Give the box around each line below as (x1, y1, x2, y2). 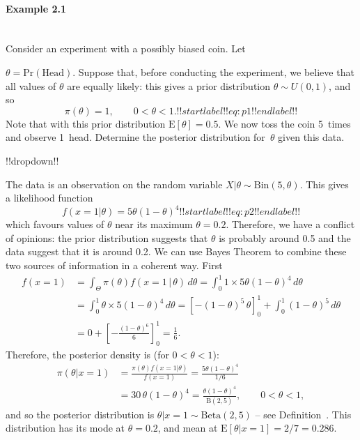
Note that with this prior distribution (6, 116, 166, 130)
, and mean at (157, 420, 218, 435)
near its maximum (115, 217, 193, 232)
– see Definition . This (255, 407, 352, 421)
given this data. (278, 130, 345, 144)
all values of (6, 78, 56, 93)
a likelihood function (6, 190, 93, 205)
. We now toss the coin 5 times (218, 116, 351, 130)
